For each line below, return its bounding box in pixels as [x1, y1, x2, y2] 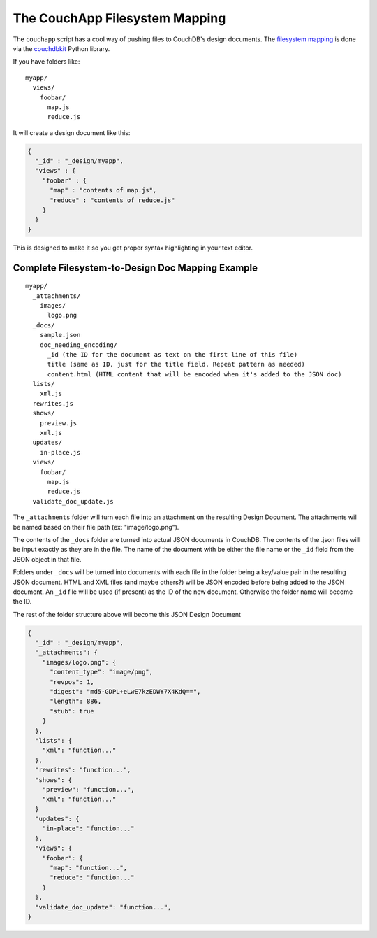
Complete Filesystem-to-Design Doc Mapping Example [13, 262, 258, 273]
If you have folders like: [13, 57, 80, 66]
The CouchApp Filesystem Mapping [13, 10, 226, 26]
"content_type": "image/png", [50, 668, 154, 676]
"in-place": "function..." [42, 825, 135, 832]
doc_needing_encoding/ [39, 341, 118, 349]
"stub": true [50, 707, 94, 715]
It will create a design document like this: [13, 128, 131, 136]
